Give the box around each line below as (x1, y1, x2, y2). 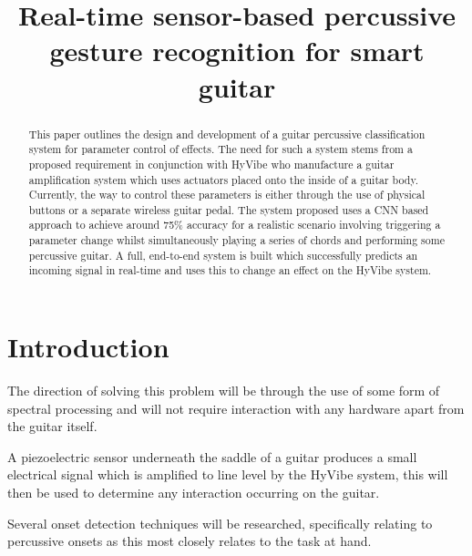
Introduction (7, 328, 169, 366)
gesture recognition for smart (49, 32, 425, 69)
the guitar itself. (7, 417, 97, 436)
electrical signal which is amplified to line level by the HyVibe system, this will (7, 465, 448, 484)
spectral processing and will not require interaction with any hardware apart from (7, 398, 465, 417)
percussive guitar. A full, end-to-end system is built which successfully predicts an (28, 247, 418, 263)
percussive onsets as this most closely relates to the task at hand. (7, 531, 372, 551)
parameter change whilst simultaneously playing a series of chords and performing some (28, 232, 445, 248)
